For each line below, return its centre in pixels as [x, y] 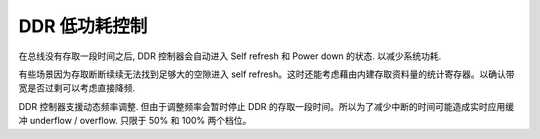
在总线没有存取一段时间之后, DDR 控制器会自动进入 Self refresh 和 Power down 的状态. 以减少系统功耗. [230, 56]
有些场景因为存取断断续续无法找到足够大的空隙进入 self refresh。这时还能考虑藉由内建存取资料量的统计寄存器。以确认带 [266, 74]
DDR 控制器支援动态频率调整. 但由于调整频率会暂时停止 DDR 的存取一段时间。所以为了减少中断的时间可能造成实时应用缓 [266, 106]
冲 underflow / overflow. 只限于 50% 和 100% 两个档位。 [135, 121]
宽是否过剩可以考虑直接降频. [77, 88]
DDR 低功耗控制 [83, 26]
